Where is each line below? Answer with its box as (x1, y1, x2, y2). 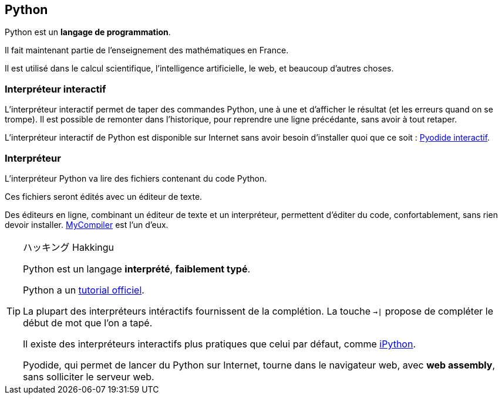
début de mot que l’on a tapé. (23, 316, 153, 329)
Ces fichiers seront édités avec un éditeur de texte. (5, 191, 203, 202)
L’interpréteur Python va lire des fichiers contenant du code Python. (5, 173, 267, 183)
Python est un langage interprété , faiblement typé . (23, 262, 251, 275)
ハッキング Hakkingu (23, 241, 114, 253)
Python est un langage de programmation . (5, 27, 171, 37)
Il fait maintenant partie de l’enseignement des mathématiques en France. (5, 45, 289, 56)
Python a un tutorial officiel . (23, 284, 144, 296)
